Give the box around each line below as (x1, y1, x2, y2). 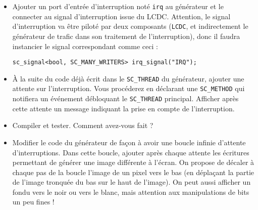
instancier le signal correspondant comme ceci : (12, 40, 158, 51)
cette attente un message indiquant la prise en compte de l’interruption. (12, 103, 235, 113)
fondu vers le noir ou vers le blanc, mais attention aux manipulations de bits (12, 186, 249, 197)
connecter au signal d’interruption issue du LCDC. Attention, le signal (12, 11, 231, 21)
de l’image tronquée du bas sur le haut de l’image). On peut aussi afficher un (12, 177, 251, 187)
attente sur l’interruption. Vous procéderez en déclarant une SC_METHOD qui (12, 83, 245, 94)
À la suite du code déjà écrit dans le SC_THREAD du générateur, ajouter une (12, 73, 244, 83)
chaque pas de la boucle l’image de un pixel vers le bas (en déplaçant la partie (12, 166, 254, 177)
